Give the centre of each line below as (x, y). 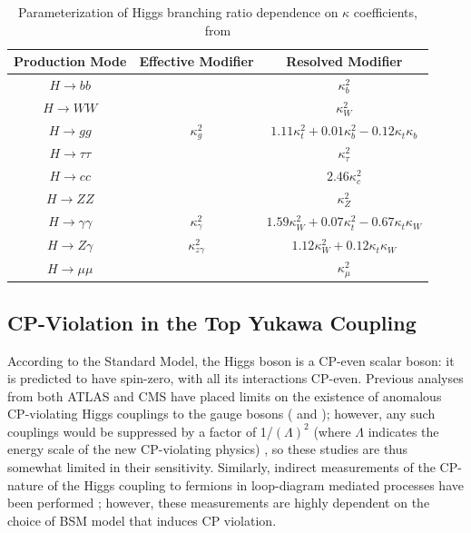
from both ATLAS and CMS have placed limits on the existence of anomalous (225, 395)
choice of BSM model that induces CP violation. (142, 520)
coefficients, (385, 12)
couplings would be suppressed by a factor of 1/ (140, 431)
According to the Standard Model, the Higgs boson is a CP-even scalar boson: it (231, 360)
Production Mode (70, 61)
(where (332, 431)
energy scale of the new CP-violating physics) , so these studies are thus (208, 449)
